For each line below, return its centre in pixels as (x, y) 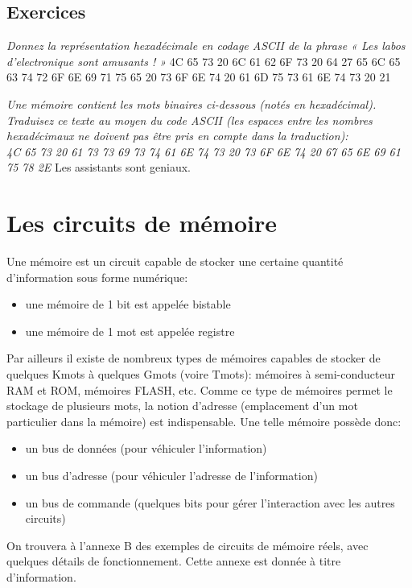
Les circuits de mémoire (142, 223)
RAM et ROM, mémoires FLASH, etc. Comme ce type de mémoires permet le (200, 389)
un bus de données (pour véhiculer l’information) (146, 448)
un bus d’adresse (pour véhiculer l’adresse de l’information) (171, 476)
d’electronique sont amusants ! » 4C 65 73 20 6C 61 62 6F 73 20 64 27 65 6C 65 (204, 61)
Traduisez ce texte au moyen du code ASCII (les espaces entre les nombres (190, 120)
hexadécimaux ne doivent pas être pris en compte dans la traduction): (177, 136)
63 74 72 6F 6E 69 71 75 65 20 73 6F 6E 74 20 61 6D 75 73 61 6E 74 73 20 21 (199, 77)
